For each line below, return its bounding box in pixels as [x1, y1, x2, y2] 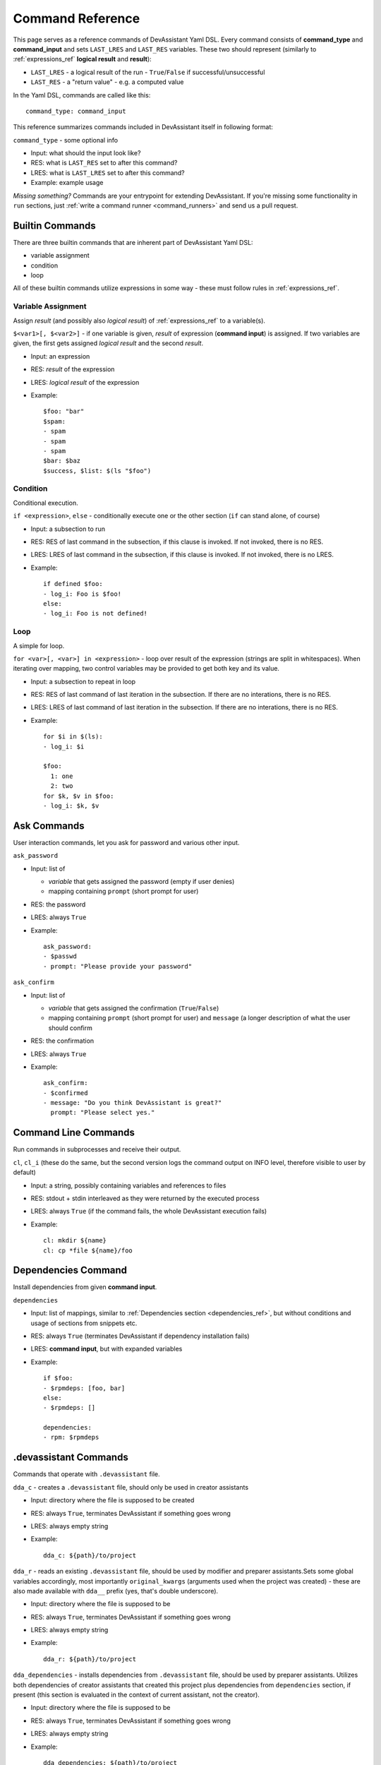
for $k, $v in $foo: [43, 791, 114, 800]
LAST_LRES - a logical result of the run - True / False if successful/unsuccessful [30, 68, 265, 76]
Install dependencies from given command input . [13, 1283, 157, 1291]
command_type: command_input [25, 107, 126, 115]
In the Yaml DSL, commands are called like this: [13, 90, 151, 99]
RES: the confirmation [30, 1036, 95, 1045]
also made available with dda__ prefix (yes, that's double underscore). [13, 1586, 219, 1595]
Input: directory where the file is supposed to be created [30, 1496, 195, 1504]
